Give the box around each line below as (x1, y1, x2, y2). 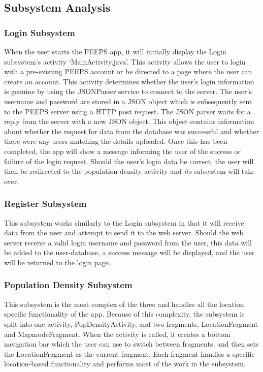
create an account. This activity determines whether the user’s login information (4, 76, 254, 86)
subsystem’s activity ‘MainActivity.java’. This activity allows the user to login (4, 56, 246, 67)
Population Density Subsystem (4, 278, 133, 291)
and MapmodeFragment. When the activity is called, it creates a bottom (4, 328, 231, 339)
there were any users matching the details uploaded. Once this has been (4, 136, 227, 146)
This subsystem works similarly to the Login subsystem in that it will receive (4, 217, 244, 228)
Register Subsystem (4, 197, 87, 210)
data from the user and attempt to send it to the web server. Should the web (4, 227, 244, 238)
